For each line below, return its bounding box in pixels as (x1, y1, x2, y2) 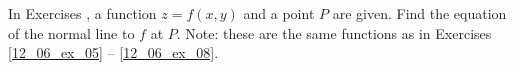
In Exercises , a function (8, 3, 157, 23)
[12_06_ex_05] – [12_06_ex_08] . (8, 42, 219, 63)
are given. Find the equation (332, 3, 507, 23)
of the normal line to (8, 22, 135, 43)
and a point (243, 3, 315, 23)
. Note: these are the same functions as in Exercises (176, 22, 492, 43)
